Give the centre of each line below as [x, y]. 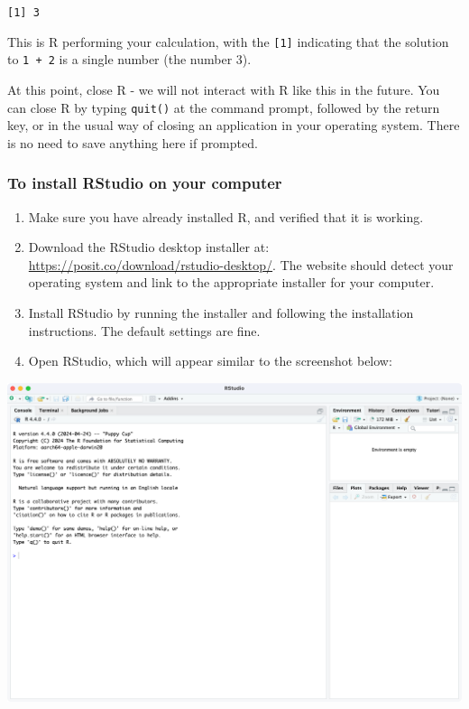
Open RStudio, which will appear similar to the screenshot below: [210, 361]
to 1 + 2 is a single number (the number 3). [129, 59]
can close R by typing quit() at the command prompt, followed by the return [224, 107]
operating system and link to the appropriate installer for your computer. [231, 282]
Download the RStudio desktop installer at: [149, 247]
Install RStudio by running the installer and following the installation [221, 313]
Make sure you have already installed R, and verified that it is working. [226, 216]
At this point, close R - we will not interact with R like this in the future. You [224, 89]
